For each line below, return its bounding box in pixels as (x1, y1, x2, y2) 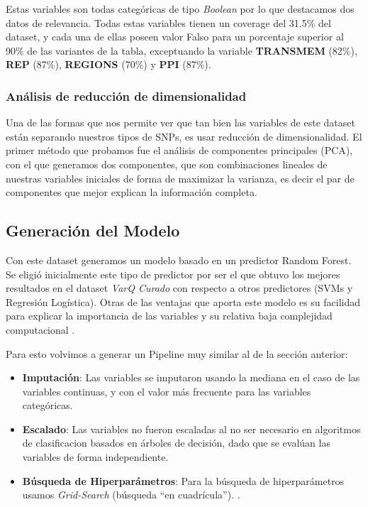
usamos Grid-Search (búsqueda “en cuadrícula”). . (22, 487, 240, 502)
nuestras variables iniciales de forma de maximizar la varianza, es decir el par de (6, 170, 355, 185)
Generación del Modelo (6, 219, 180, 241)
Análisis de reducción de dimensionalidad (6, 87, 247, 104)
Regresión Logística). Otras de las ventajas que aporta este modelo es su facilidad (6, 294, 361, 309)
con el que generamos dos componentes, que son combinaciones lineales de (6, 156, 328, 171)
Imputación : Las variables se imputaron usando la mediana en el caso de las (22, 370, 360, 385)
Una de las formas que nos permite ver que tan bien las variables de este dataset (6, 115, 355, 130)
